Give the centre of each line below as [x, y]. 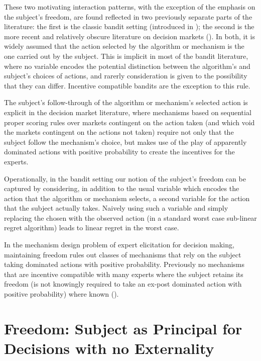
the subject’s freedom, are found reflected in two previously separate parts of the [128, 16]
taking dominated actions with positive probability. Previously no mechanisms [124, 264]
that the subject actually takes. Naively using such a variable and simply [116, 208]
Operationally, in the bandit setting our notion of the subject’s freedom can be [125, 178]
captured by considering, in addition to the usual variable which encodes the [122, 188]
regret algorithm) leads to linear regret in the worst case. [92, 228]
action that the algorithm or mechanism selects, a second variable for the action [127, 198]
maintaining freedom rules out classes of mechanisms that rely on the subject [123, 254]
